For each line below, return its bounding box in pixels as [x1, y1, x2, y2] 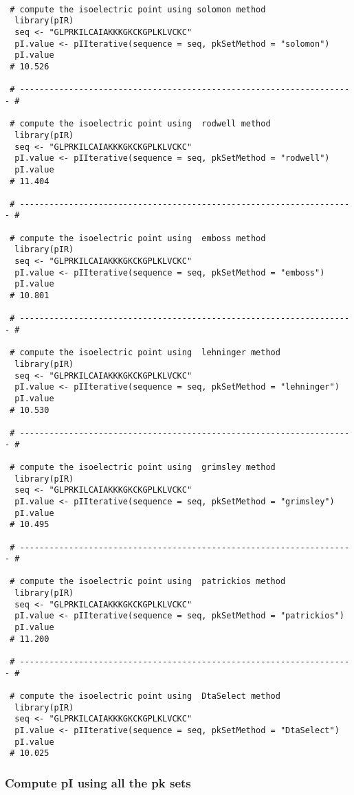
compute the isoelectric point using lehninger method [19, 348, 280, 358]
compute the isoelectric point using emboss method [19, 233, 266, 243]
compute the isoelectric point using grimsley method [19, 462, 276, 472]
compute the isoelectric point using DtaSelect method [19, 691, 280, 702]
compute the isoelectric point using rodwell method [19, 119, 271, 129]
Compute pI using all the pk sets [5, 774, 191, 791]
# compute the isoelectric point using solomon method [10, 4, 266, 14]
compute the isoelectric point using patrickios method [19, 576, 286, 587]
